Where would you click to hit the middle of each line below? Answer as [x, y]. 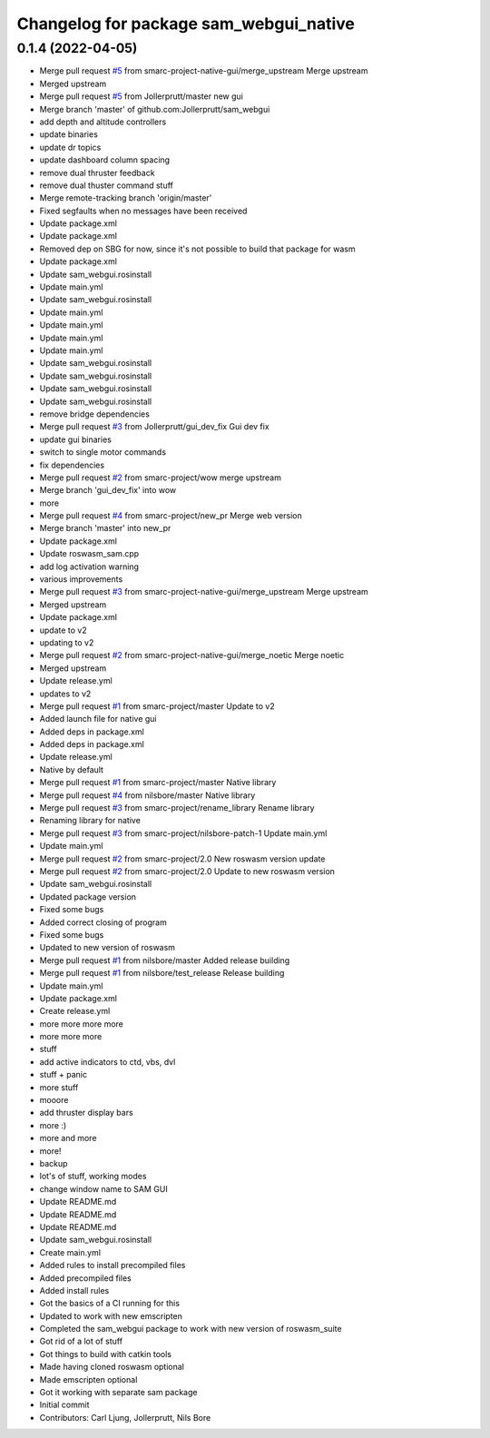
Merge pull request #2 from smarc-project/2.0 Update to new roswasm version [187, 871]
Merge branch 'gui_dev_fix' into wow [108, 490]
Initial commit [64, 1405]
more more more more [82, 1024]
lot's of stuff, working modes [93, 1177]
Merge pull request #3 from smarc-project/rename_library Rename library [177, 808]
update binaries [69, 134]
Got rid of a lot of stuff [81, 1341]
